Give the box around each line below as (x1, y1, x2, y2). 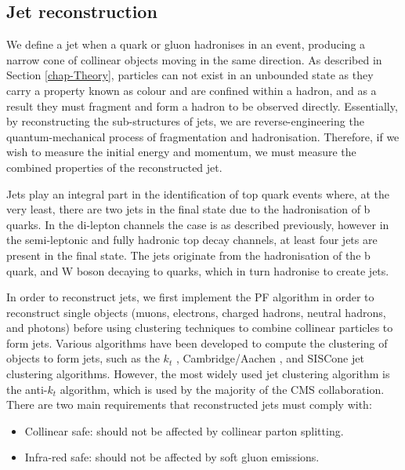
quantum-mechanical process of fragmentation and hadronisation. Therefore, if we (6, 128, 400, 144)
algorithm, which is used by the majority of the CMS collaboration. (60, 381, 385, 397)
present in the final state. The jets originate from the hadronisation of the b (6, 246, 371, 263)
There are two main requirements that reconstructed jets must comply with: (6, 396, 372, 413)
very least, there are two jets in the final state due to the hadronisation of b (6, 201, 371, 217)
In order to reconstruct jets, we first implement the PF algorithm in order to (6, 289, 374, 305)
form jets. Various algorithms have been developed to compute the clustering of (6, 334, 388, 351)
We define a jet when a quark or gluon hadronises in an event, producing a (6, 36, 366, 53)
